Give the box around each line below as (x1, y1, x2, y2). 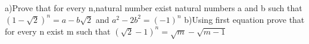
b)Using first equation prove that (184, 13, 305, 25)
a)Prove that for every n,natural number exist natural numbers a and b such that (5, 2, 302, 13)
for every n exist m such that (5, 25, 111, 37)
